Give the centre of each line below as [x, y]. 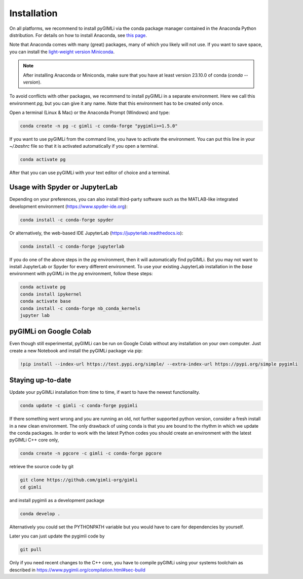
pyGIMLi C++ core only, [34, 440]
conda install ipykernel [51, 294]
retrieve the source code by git [42, 467]
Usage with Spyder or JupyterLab [64, 187]
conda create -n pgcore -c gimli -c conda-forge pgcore [91, 453]
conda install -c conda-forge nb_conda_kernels [80, 308]
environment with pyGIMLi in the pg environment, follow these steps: [81, 274]
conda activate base [45, 301]
